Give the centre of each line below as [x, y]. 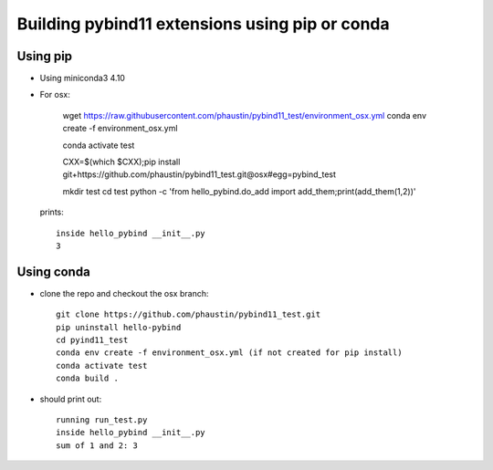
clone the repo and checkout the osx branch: [124, 293]
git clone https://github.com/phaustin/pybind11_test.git [189, 314]
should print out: [71, 399]
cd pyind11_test [92, 340]
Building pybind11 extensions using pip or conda [203, 24]
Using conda [53, 272]
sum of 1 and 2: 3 [97, 445]
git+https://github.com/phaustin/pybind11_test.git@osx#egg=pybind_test [199, 174]
